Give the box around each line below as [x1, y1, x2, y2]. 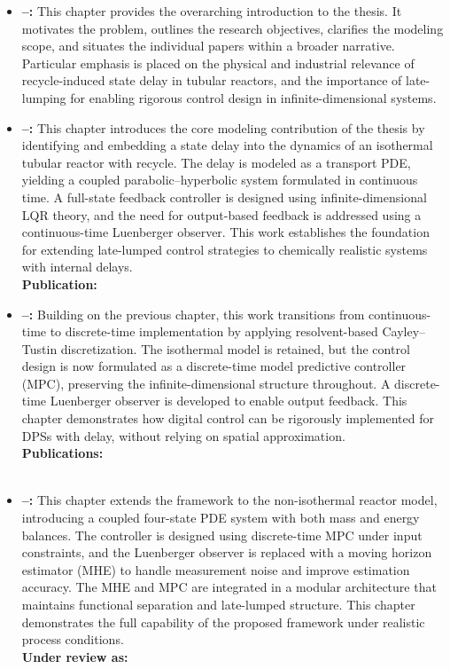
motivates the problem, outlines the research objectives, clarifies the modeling [21, 19, 444, 37]
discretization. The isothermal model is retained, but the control [60, 339, 410, 358]
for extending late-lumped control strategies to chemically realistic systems [21, 240, 428, 258]
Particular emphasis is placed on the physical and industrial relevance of [21, 53, 415, 72]
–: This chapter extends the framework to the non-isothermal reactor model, [21, 491, 438, 509]
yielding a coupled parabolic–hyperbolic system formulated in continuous [21, 170, 418, 189]
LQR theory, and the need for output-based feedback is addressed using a [21, 205, 422, 224]
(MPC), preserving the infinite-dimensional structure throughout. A [21, 374, 391, 392]
